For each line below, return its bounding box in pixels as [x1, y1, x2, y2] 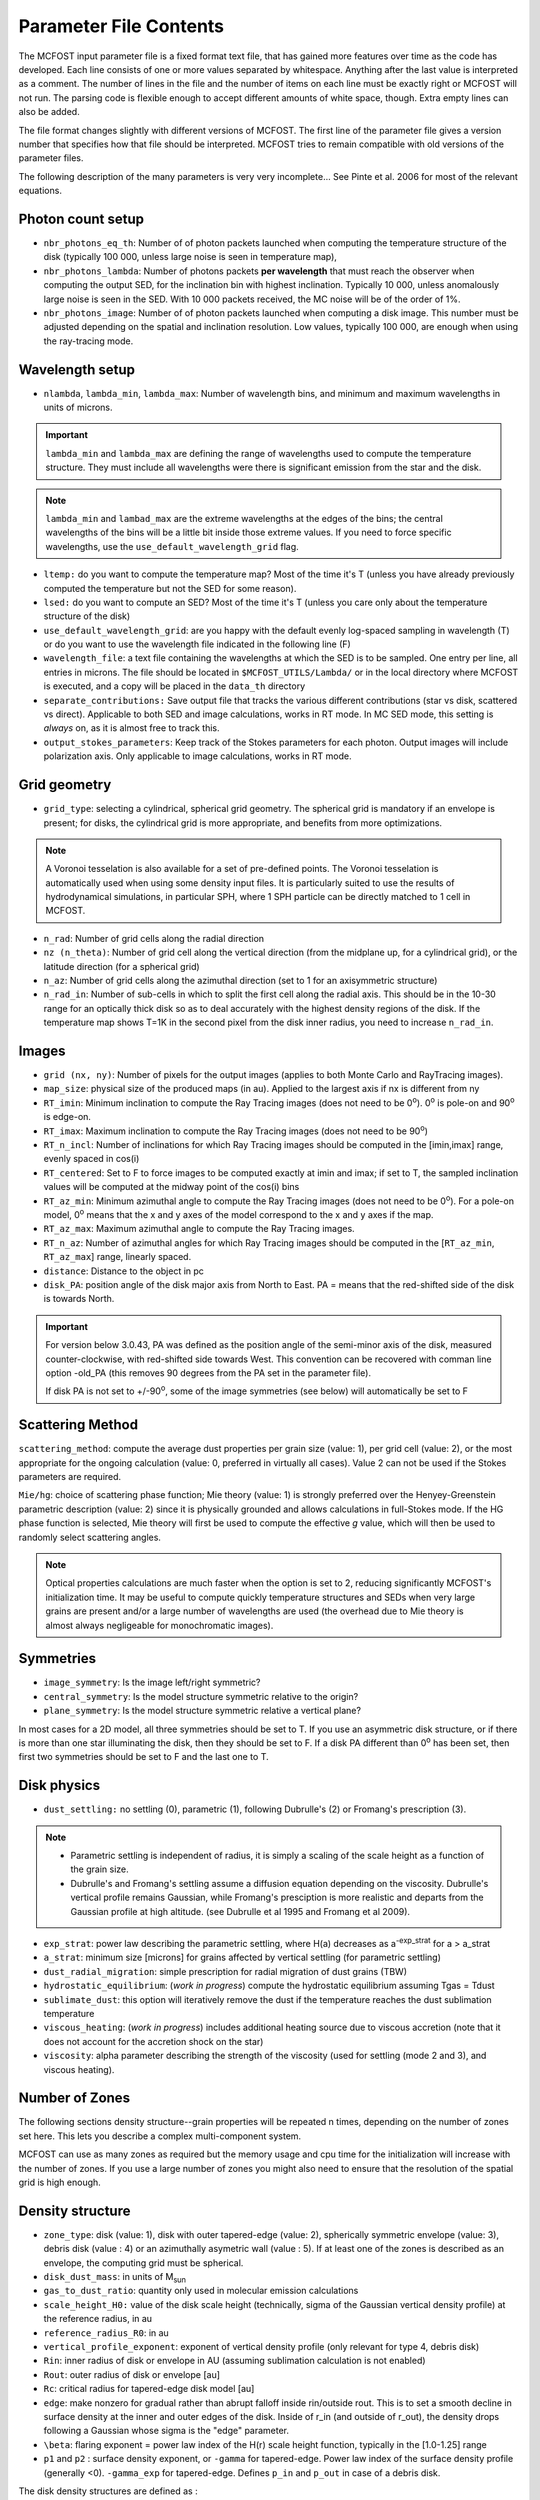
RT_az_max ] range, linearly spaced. [43, 1251, 192, 1263]
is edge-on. [43, 1111, 92, 1123]
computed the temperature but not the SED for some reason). [43, 582, 297, 594]
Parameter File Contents [18, 15, 225, 37]
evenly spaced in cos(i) [43, 1153, 140, 1165]
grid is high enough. [18, 2176, 102, 2188]
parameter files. [18, 152, 84, 164]
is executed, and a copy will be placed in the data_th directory [43, 680, 306, 692]
